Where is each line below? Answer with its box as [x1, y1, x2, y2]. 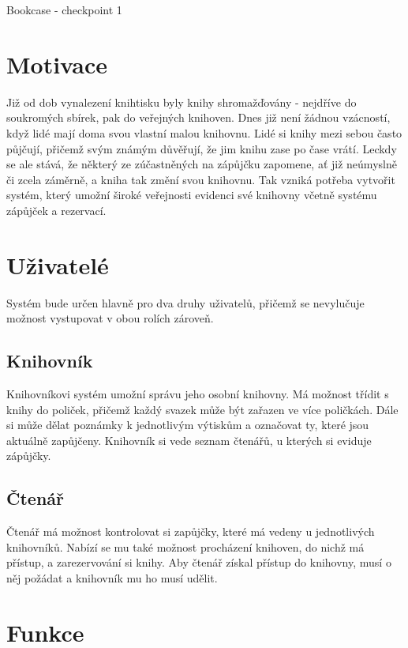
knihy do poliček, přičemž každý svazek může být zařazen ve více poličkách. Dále [6, 401, 399, 417]
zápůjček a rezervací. [6, 202, 107, 218]
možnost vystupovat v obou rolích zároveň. [6, 310, 214, 326]
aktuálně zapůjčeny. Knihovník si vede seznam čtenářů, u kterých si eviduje [6, 431, 372, 448]
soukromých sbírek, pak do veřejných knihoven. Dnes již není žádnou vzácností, [6, 109, 391, 126]
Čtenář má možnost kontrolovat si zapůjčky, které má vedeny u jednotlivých [6, 523, 375, 540]
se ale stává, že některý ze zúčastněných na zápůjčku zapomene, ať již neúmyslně [6, 156, 397, 172]
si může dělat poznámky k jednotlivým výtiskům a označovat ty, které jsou [6, 416, 369, 433]
